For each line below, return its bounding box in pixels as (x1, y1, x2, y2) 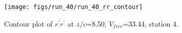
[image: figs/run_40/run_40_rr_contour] (4, 3, 143, 10)
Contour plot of (4, 18, 53, 28)
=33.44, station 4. (122, 18, 178, 28)
